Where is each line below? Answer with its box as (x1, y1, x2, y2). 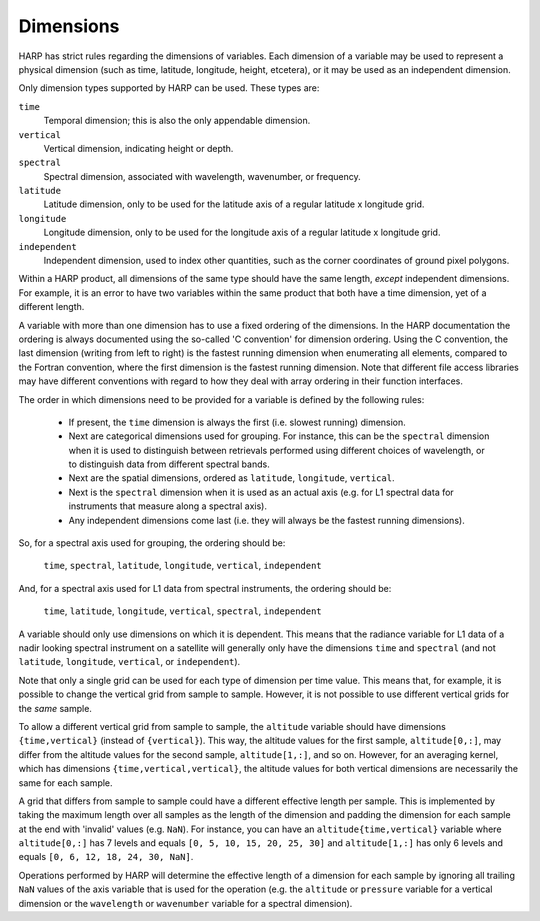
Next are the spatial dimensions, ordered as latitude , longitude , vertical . (68, 472, 395, 484)
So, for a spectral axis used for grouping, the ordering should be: (18, 537, 286, 549)
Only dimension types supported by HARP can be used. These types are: (18, 82, 320, 94)
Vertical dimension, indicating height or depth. (43, 142, 234, 154)
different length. (18, 301, 85, 313)
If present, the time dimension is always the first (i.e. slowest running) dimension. (68, 416, 407, 428)
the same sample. (18, 702, 92, 714)
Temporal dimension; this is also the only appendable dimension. (43, 115, 311, 127)
